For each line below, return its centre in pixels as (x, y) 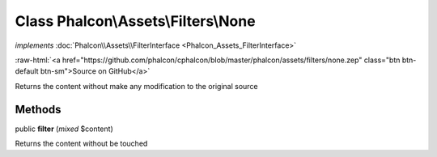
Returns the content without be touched (81, 144)
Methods (38, 109)
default (27, 71)
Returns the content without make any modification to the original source (136, 86)
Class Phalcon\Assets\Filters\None (135, 21)
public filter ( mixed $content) (64, 129)
